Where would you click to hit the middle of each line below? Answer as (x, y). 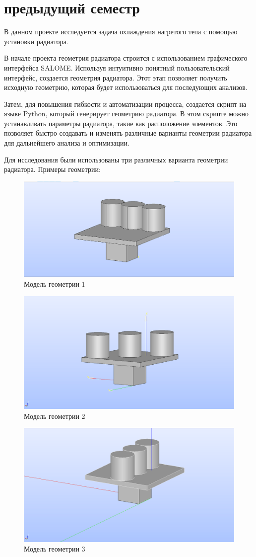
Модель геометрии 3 (55, 549)
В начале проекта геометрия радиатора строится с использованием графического (126, 58)
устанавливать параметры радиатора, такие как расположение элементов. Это (121, 123)
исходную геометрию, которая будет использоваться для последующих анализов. (126, 87)
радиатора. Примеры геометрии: (52, 169)
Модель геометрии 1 (55, 283)
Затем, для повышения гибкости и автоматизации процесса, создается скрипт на (125, 104)
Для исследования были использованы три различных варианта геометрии (116, 159)
